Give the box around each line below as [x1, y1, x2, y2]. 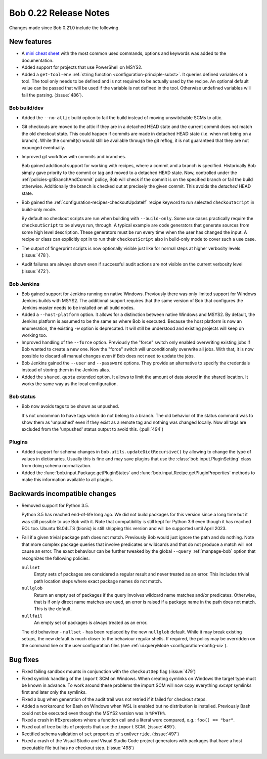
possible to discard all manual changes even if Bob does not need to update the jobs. [21, 353, 195, 359]
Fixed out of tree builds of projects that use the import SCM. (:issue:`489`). [21, 724, 177, 730]
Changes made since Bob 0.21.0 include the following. [9, 25, 120, 31]
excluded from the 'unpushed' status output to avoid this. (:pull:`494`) [21, 426, 164, 432]
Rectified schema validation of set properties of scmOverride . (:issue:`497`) [21, 731, 179, 737]
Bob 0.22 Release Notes [9, 7, 110, 18]
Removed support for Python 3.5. [21, 502, 89, 508]
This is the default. [34, 606, 72, 612]
